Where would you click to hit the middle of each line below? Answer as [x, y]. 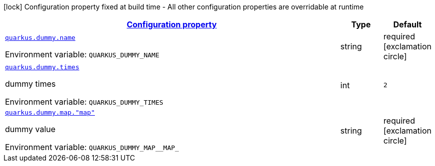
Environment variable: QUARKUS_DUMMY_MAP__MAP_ [92, 147]
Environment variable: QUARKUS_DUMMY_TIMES [84, 102]
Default [408, 24]
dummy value [30, 129]
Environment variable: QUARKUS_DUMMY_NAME [82, 54]
